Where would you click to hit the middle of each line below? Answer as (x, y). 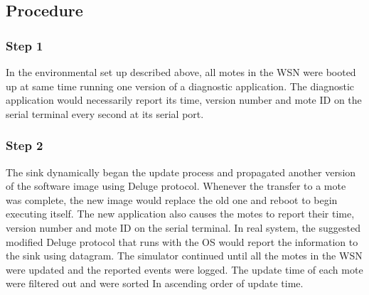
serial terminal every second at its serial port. (105, 113)
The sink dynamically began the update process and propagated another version (181, 172)
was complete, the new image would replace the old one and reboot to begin (172, 199)
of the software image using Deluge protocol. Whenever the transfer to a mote (176, 186)
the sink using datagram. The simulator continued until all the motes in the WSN (184, 256)
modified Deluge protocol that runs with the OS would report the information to (182, 241)
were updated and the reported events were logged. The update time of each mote (184, 269)
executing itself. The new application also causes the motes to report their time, (180, 214)
